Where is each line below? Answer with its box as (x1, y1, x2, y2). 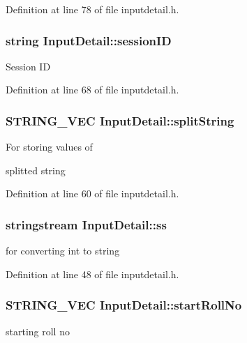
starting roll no (6, 323, 70, 338)
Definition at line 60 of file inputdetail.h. (6, 186, 179, 201)
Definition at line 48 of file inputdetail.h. (6, 266, 179, 281)
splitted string (6, 162, 66, 177)
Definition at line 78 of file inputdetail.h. (6, 2, 179, 16)
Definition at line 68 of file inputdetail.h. (6, 82, 179, 97)
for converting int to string (6, 243, 120, 258)
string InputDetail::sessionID (6, 31, 172, 49)
